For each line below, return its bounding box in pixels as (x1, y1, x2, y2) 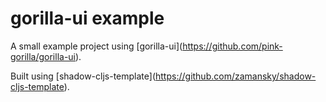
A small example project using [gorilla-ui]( (10, 40, 183, 52)
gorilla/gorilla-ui (10, 50, 76, 62)
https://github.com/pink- (182, 40, 283, 52)
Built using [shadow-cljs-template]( (10, 70, 157, 82)
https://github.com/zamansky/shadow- (155, 70, 317, 82)
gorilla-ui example (10, 7, 165, 30)
